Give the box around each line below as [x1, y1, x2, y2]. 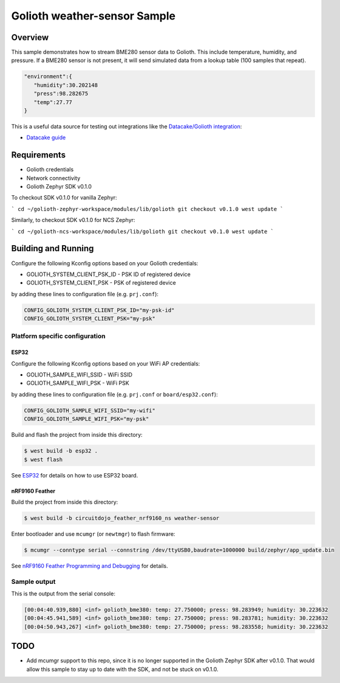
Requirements [11, 150, 66, 161]
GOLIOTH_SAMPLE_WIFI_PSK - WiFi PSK [26, 380, 130, 387]
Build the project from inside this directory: [11, 498, 118, 505]
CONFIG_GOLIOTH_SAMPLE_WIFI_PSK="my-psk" [24, 415, 149, 423]
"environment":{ [24, 73, 73, 80]
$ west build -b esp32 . [24, 448, 98, 454]
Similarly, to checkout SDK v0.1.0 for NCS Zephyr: [11, 217, 135, 224]
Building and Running [11, 243, 94, 254]
